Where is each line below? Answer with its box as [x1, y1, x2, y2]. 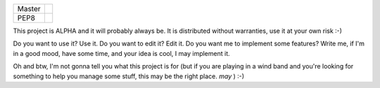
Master [17, 4, 42, 13]
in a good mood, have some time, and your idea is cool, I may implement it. [13, 49, 230, 57]
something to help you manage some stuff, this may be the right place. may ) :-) [13, 72, 245, 80]
